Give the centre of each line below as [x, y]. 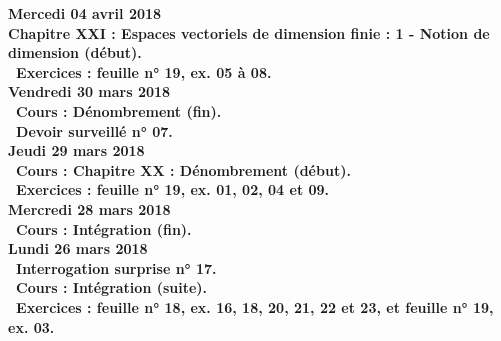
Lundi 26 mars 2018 [78, 248]
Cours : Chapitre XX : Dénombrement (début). [183, 169]
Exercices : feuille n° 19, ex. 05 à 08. [144, 71]
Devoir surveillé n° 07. [94, 130]
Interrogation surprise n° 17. [116, 267]
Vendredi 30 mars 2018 [89, 91]
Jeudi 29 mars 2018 [76, 150]
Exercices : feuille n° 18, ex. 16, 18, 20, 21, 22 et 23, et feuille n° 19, [255, 306]
